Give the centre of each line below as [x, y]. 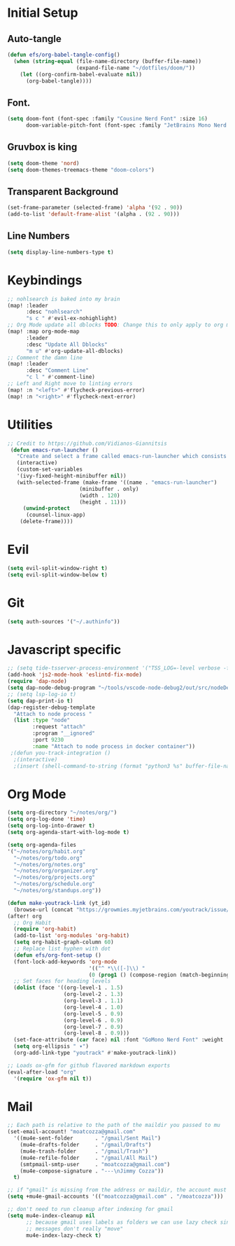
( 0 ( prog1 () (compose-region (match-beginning [159, 975]
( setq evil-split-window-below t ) [58, 575]
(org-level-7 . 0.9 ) [93, 1027]
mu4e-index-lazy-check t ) [63, 1235]
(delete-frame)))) [47, 522]
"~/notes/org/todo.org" [48, 858]
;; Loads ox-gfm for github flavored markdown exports [89, 1065]
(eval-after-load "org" [42, 1072]
